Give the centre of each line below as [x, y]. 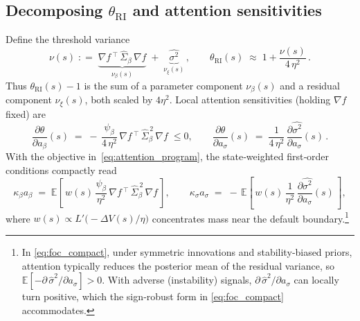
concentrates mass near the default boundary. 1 [250, 217]
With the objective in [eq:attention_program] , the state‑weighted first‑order [168, 156]
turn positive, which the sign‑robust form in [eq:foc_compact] [153, 296]
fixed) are [26, 113]
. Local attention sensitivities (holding [250, 99]
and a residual [310, 85]
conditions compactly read [61, 170]
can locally [316, 280]
